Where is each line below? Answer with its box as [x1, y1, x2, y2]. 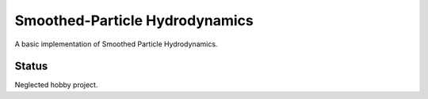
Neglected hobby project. [14, 80, 98, 90]
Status [14, 60, 48, 73]
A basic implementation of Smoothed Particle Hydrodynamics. [14, 39, 218, 49]
